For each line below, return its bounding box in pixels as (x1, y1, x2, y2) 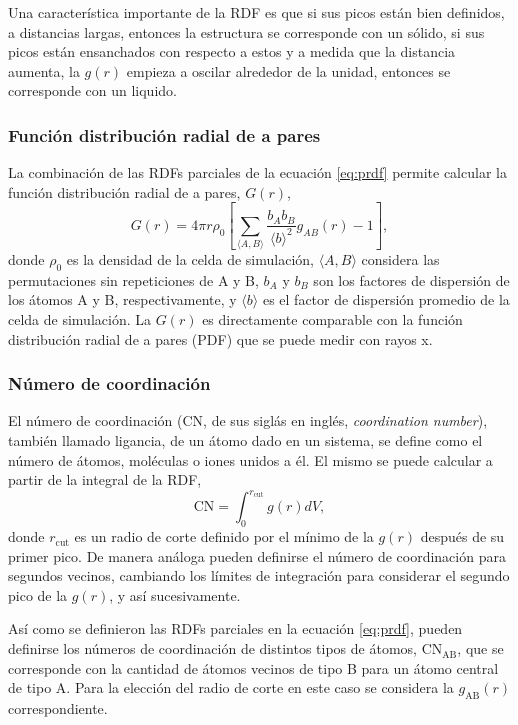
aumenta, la (8, 60, 80, 81)
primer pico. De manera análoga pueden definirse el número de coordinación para (8, 545, 506, 566)
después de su (420, 526, 505, 547)
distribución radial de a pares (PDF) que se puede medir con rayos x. (8, 328, 433, 349)
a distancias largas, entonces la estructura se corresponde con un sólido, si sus (8, 21, 485, 42)
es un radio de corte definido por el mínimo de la (74, 526, 374, 547)
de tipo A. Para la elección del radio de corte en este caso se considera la (8, 677, 454, 698)
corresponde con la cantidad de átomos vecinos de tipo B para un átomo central (8, 657, 499, 678)
